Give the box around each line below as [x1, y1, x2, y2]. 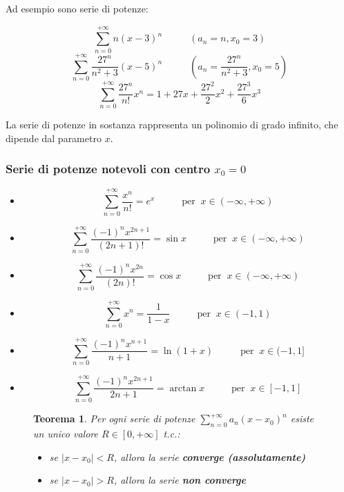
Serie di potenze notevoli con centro [6, 160, 211, 177]
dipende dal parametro [6, 130, 102, 145]
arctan [169, 383, 197, 393]
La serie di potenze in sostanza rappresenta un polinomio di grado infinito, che [6, 117, 338, 131]
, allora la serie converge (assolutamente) [113, 449, 306, 464]
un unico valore [33, 426, 98, 440]
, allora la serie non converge [113, 473, 246, 487]
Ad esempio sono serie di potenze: [6, 1, 149, 15]
